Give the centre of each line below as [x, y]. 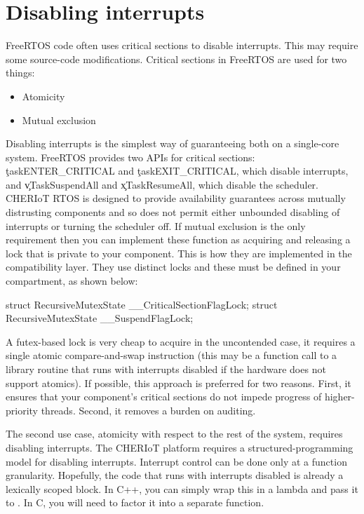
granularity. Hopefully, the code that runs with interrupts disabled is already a [175, 475]
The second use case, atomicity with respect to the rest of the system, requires [174, 434]
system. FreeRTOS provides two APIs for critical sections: [130, 157]
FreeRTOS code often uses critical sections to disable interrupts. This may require [182, 45]
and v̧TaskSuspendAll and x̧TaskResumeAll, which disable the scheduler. [162, 184]
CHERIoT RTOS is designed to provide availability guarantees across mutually [176, 198]
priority [22, 410]
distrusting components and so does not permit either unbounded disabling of [173, 212]
